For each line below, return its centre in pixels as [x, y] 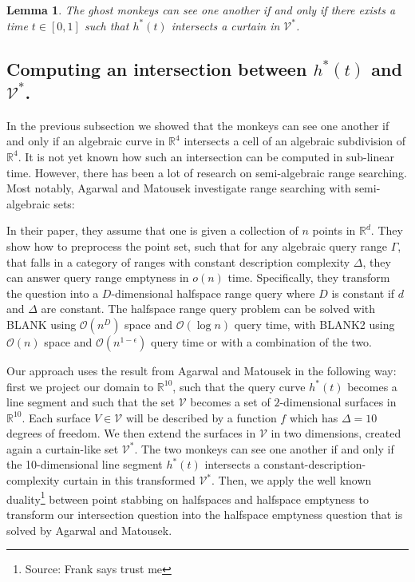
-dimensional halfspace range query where [213, 293]
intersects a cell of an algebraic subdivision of [295, 141]
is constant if [363, 293]
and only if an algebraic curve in [86, 141]
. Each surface [56, 417]
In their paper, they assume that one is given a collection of [152, 230]
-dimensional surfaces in [338, 402]
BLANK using [41, 324]
